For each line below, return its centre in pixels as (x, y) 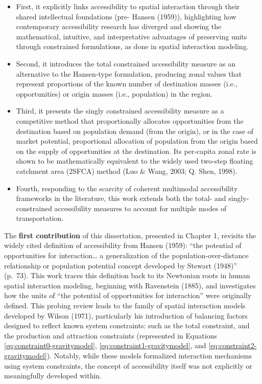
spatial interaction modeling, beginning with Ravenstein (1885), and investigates (130, 285)
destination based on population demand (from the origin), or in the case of (135, 131)
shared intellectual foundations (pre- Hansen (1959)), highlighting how (126, 16)
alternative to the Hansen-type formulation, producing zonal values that (129, 73)
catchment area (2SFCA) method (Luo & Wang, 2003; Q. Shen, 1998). (127, 171)
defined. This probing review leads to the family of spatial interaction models (125, 306)
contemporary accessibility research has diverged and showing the (119, 26)
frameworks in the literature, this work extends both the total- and (121, 198)
